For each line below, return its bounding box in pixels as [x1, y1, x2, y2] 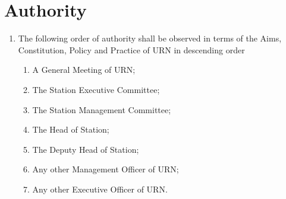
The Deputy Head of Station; [32, 143, 139, 155]
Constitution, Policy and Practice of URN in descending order [18, 43, 245, 56]
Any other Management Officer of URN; [32, 163, 179, 175]
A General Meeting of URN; [32, 63, 136, 76]
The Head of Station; [32, 123, 109, 136]
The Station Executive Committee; [32, 83, 160, 95]
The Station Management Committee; [32, 103, 171, 115]
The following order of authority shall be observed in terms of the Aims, [18, 32, 282, 44]
